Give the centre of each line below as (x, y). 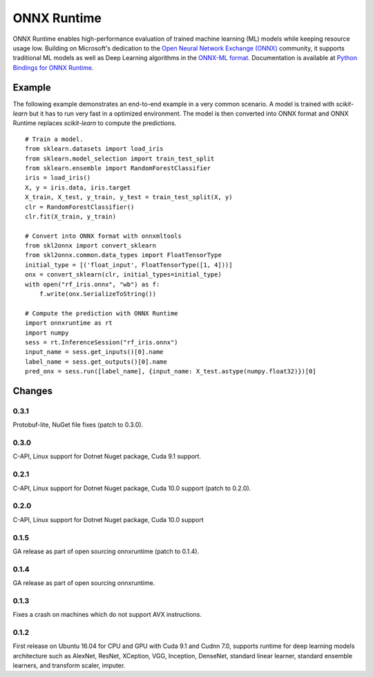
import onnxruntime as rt (69, 323)
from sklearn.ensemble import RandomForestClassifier (118, 168)
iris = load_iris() (58, 178)
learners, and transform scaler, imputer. (69, 666)
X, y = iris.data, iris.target (78, 187)
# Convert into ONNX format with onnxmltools (104, 236)
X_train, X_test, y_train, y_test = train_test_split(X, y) (129, 197)
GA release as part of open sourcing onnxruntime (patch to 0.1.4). (106, 551)
